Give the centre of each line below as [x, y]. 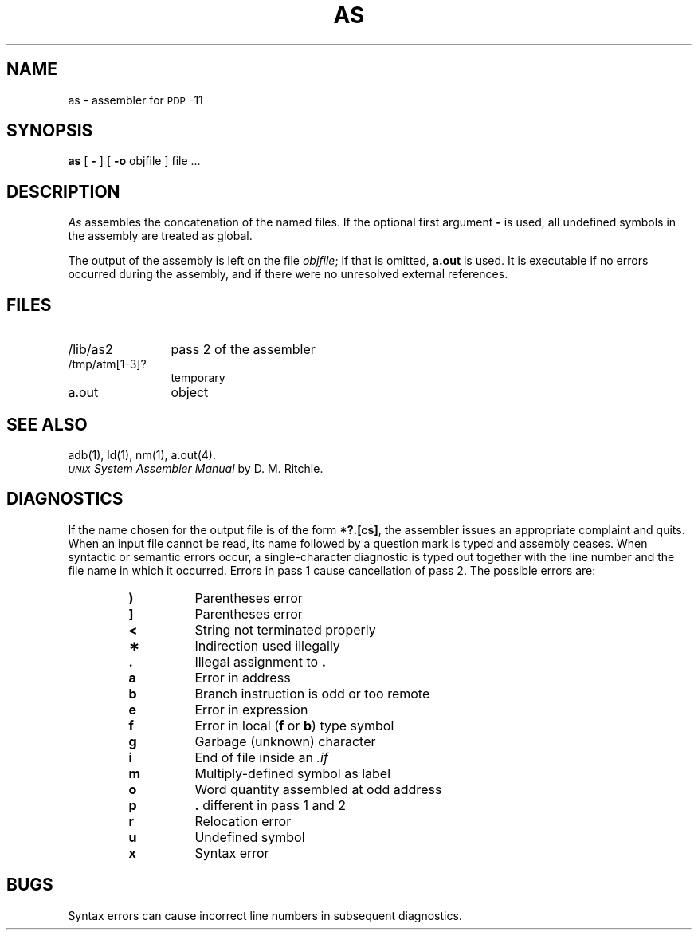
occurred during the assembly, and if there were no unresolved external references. [288, 274]
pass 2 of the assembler [243, 350]
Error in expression [251, 709]
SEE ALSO [47, 424]
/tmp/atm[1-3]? [107, 364]
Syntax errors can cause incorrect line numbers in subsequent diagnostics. [265, 915]
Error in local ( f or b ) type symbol [294, 725]
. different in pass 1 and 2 [270, 805]
